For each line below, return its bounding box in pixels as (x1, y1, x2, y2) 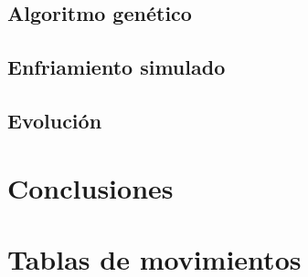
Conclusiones (7, 169, 174, 206)
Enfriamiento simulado (7, 53, 226, 81)
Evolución (7, 106, 102, 134)
